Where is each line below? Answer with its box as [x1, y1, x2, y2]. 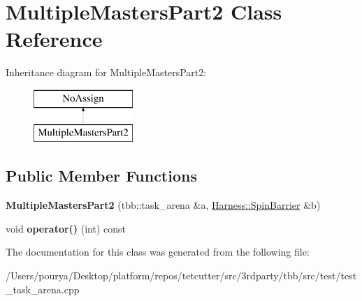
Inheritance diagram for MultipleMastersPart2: [6, 65, 207, 80]
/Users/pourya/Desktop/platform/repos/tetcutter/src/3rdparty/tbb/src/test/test [6, 268, 357, 283]
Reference [6, 24, 103, 53]
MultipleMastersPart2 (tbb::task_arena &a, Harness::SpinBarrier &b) [6, 198, 321, 212]
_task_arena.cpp [6, 281, 80, 296]
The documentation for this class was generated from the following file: [6, 244, 310, 259]
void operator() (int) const [6, 221, 126, 235]
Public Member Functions [6, 165, 197, 186]
